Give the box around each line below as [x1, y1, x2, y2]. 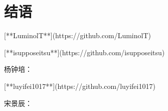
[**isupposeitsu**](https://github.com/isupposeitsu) [4, 47, 165, 57]
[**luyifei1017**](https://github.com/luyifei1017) [4, 80, 155, 91]
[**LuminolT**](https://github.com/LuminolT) [4, 30, 151, 41]
